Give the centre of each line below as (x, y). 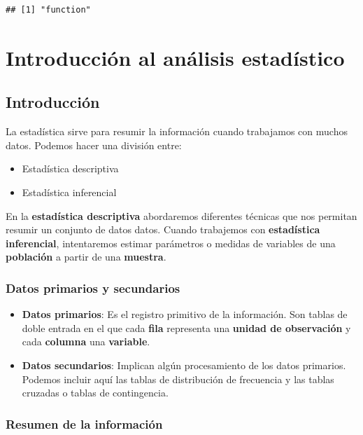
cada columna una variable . (86, 341)
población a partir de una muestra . (86, 257)
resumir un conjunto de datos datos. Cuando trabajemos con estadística (163, 229)
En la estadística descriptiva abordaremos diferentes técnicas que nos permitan (181, 215)
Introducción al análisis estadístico (175, 57)
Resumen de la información (84, 423)
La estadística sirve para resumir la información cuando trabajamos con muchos (177, 131)
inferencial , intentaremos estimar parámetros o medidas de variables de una (171, 243)
